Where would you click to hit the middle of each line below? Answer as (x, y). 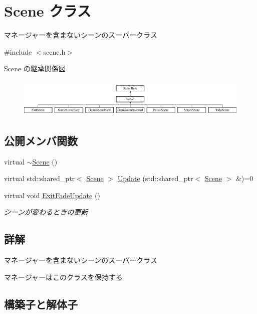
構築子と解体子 (41, 304)
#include (18, 51)
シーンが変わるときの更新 (46, 212)
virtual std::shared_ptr (40, 178)
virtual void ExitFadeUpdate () (52, 195)
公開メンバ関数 (41, 140)
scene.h (54, 51)
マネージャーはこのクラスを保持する (63, 277)
